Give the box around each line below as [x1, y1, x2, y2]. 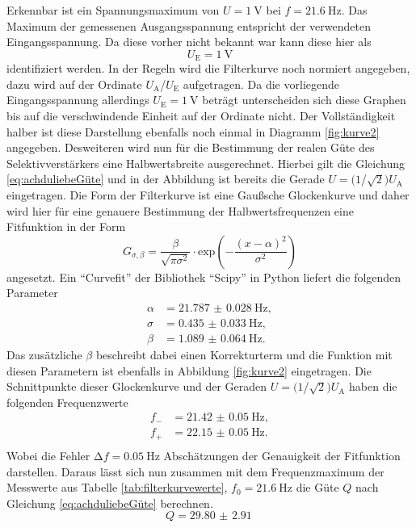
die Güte [296, 479, 339, 496]
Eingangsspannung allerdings [6, 91, 149, 108]
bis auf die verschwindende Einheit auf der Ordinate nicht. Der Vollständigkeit [6, 107, 396, 124]
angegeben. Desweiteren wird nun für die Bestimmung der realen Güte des [6, 139, 375, 156]
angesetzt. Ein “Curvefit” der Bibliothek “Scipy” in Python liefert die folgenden [6, 268, 401, 285]
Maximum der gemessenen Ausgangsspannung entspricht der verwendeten [6, 17, 371, 34]
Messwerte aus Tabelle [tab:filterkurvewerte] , [6, 479, 228, 496]
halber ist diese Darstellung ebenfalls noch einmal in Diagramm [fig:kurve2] [6, 123, 380, 140]
